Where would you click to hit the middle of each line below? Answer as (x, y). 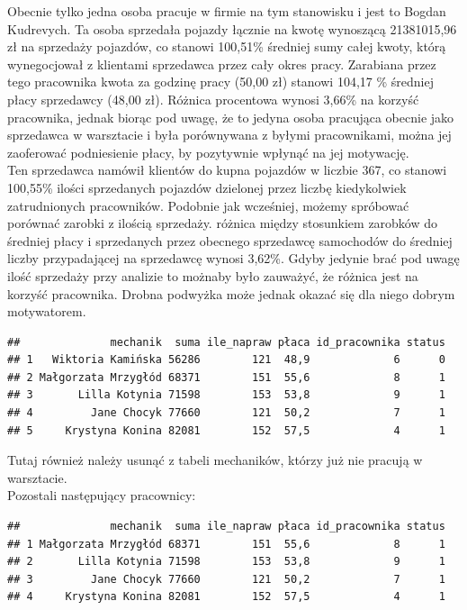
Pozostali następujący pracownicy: (102, 495)
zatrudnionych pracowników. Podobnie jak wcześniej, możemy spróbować (208, 205)
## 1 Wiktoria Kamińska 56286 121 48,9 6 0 (226, 360)
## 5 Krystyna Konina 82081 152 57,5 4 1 (226, 430)
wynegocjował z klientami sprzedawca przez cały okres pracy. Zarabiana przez (222, 64)
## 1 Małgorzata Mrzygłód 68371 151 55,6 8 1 (226, 544)
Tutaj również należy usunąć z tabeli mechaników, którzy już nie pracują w (215, 460)
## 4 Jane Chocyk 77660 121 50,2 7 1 (226, 413)
